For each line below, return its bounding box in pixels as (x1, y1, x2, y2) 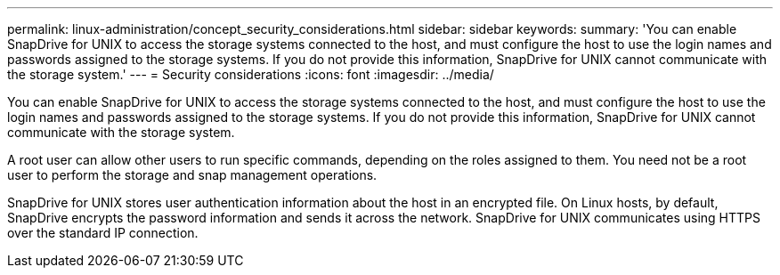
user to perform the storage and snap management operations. (7, 167, 378, 182)
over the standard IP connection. (7, 225, 199, 240)
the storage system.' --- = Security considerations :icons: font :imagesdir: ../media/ (7, 67, 494, 82)
